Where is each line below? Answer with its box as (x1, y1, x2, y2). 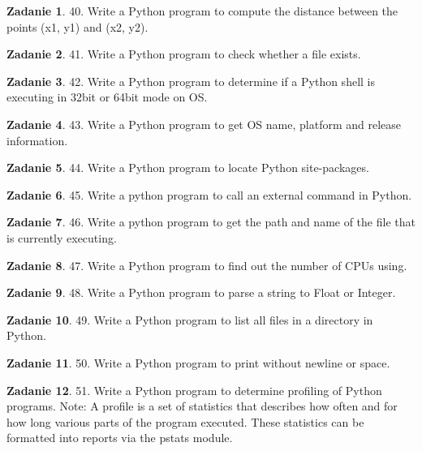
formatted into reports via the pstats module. (6, 429, 233, 446)
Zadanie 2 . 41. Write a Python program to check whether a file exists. (6, 45, 361, 62)
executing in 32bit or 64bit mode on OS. (6, 88, 208, 105)
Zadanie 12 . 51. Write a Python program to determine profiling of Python (6, 381, 382, 398)
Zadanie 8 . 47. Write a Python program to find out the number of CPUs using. (6, 256, 407, 273)
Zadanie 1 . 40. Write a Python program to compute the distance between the (6, 2, 398, 19)
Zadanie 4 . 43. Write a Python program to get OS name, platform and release (6, 115, 402, 132)
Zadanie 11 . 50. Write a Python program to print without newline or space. (6, 354, 390, 371)
